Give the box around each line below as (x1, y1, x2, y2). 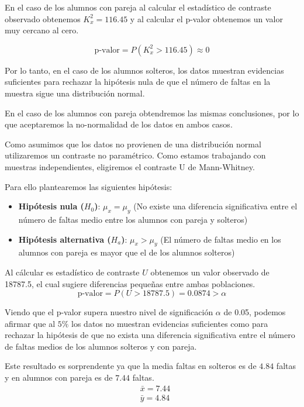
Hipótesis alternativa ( (18, 233, 111, 245)
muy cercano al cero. (5, 24, 79, 36)
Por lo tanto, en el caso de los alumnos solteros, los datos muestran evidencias (5, 64, 284, 76)
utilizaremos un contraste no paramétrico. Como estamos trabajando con (5, 149, 266, 161)
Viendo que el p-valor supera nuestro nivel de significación (5, 306, 213, 318)
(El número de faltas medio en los (160, 233, 281, 245)
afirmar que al (5, 317, 56, 329)
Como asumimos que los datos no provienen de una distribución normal (5, 137, 261, 150)
